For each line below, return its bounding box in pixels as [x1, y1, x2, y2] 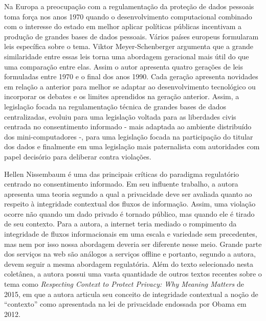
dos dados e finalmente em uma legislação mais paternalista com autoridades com [4, 141, 260, 152]
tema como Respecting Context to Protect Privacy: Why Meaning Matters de [4, 279, 244, 289]
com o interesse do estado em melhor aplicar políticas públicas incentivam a [4, 21, 242, 32]
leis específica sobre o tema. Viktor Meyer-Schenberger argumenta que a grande [4, 41, 253, 52]
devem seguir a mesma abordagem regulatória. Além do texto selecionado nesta [4, 258, 253, 269]
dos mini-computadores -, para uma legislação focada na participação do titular [4, 131, 253, 142]
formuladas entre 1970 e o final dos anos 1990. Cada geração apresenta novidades [4, 71, 258, 82]
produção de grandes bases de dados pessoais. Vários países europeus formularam [4, 31, 259, 41]
